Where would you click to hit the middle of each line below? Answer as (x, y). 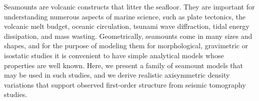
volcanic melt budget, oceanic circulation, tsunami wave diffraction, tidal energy (127, 26)
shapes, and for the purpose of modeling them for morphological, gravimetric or (126, 46)
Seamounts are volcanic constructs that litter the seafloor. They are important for (129, 6)
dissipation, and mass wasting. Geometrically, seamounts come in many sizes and (128, 36)
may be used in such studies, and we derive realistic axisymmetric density (117, 75)
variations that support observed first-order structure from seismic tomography (125, 84)
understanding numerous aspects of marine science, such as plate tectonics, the (125, 16)
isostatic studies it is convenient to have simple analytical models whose (114, 55)
